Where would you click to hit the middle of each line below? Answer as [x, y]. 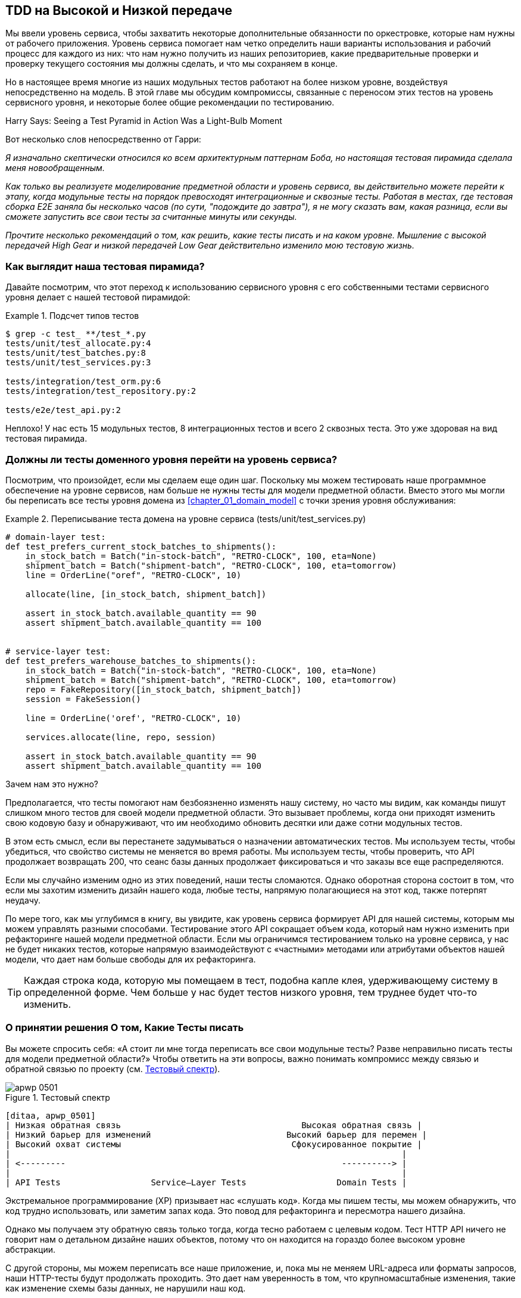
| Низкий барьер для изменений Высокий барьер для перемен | [216, 1134]
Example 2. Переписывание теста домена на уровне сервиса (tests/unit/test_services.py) [186, 518]
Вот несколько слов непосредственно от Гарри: [103, 139]
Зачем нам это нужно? [52, 784]
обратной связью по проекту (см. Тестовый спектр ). [113, 1069]
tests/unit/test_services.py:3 [78, 363]
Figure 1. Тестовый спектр [58, 1097]
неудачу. [23, 900]
